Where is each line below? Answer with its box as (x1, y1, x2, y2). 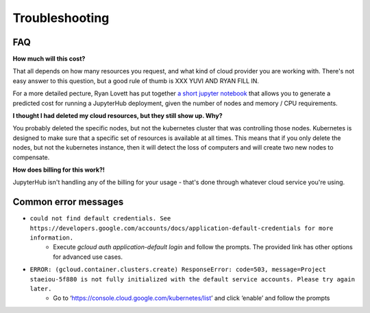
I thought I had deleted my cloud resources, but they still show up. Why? (12, 112, 223, 120)
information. (29, 234, 74, 242)
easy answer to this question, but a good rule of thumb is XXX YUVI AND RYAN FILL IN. (12, 76, 260, 85)
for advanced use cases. (53, 253, 123, 261)
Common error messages (12, 196, 124, 208)
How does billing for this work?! (12, 165, 106, 174)
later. (29, 285, 52, 292)
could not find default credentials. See (29, 215, 171, 222)
